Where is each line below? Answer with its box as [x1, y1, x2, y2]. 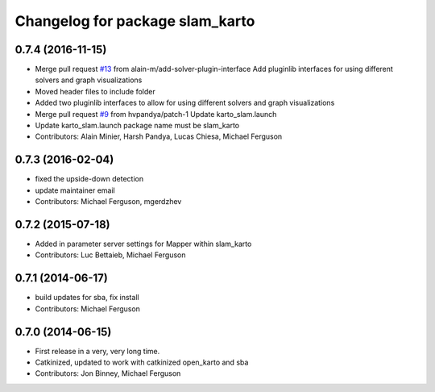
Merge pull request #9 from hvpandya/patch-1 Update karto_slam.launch [35, 109, 277, 119]
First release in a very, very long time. [35, 346, 160, 356]
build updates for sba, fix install [35, 293, 140, 302]
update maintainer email [35, 186, 116, 195]
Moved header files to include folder [35, 86, 156, 96]
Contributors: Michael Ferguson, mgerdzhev [35, 197, 182, 206]
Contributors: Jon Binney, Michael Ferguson [35, 369, 181, 378]
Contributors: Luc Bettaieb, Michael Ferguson [35, 250, 186, 260]
